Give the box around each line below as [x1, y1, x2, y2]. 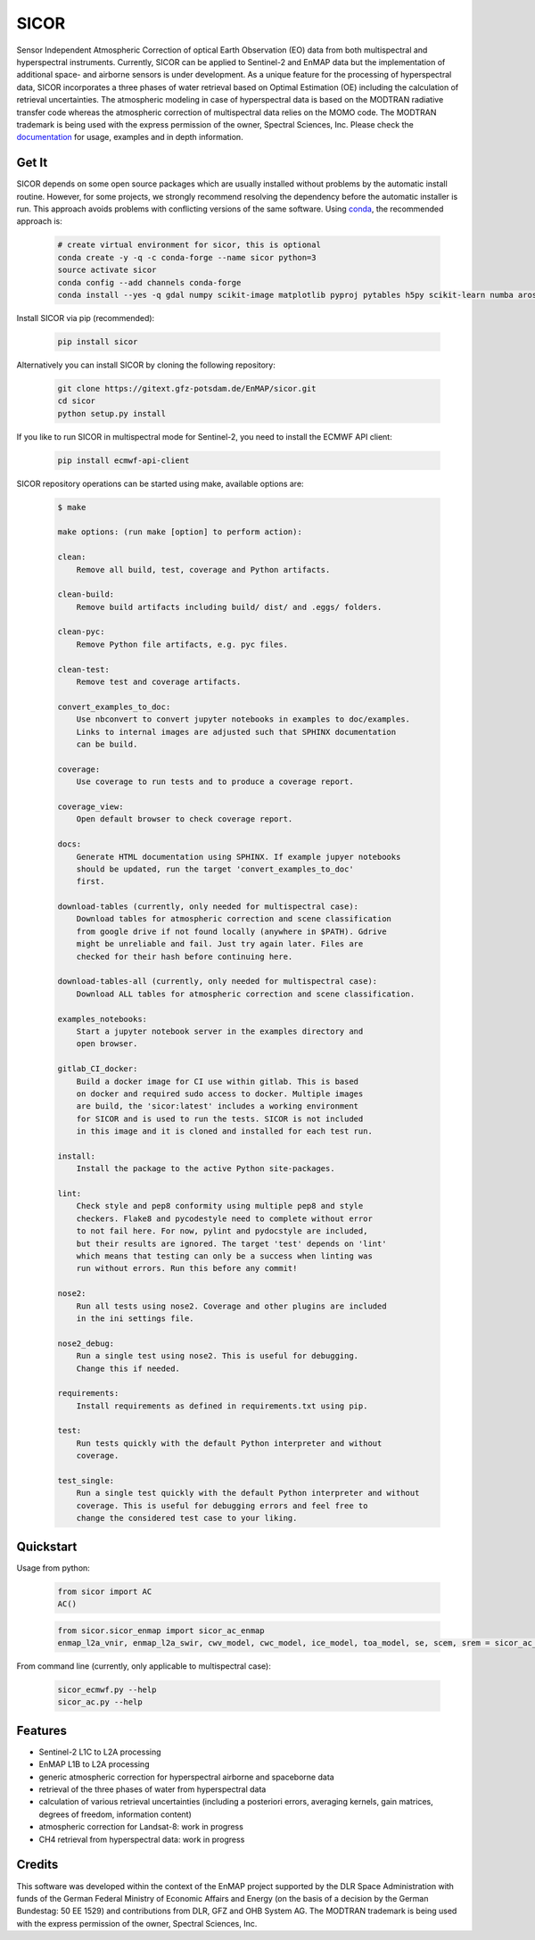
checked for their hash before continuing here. [76, 951, 293, 962]
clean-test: [57, 665, 111, 674]
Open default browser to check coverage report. [76, 814, 293, 824]
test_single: [57, 1476, 115, 1486]
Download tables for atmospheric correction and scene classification [76, 914, 392, 924]
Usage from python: [16, 1562, 91, 1573]
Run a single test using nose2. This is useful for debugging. [76, 1351, 359, 1361]
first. [76, 877, 105, 887]
